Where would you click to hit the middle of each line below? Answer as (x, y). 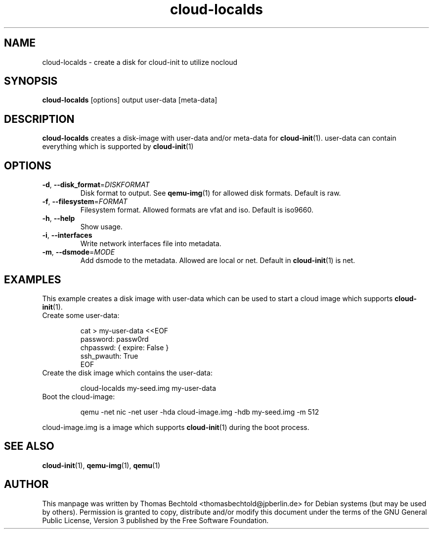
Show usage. (101, 227)
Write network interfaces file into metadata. (151, 244)
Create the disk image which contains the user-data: (127, 373)
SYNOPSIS (31, 81)
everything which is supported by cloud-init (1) (118, 147)
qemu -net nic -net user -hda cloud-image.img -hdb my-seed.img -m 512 (200, 412)
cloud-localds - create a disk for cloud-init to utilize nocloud (140, 62)
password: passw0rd (114, 339)
